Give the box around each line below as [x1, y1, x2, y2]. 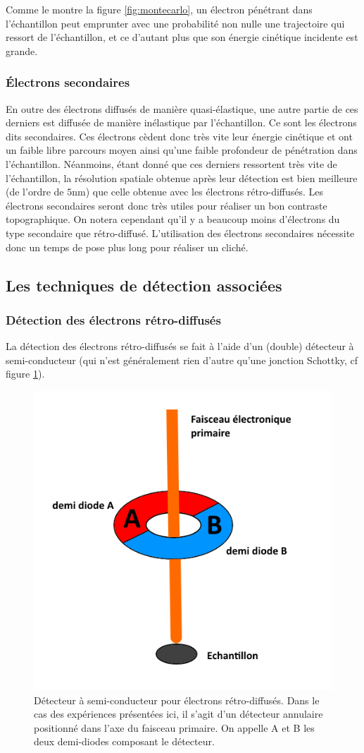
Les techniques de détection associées [6, 274, 282, 296]
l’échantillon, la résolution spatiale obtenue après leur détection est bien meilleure [6, 170, 358, 185]
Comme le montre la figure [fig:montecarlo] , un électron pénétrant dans [6, 2, 313, 16]
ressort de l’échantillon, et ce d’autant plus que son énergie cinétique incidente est [6, 30, 358, 44]
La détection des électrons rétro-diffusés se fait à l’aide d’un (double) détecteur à [6, 339, 354, 354]
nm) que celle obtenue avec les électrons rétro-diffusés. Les [72, 184, 324, 199]
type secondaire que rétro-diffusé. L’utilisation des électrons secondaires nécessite [6, 225, 355, 240]
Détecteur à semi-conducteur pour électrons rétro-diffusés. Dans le [34, 692, 320, 707]
